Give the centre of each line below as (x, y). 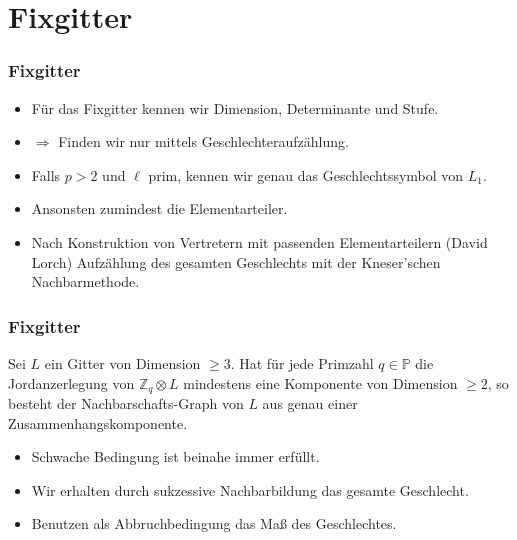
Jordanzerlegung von (71, 382)
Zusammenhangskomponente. (98, 422)
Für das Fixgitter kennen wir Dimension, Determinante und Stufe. (235, 107)
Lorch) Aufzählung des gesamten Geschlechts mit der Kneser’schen (236, 261)
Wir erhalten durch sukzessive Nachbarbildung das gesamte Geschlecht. (250, 489)
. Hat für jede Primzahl (302, 362)
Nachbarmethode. (85, 281)
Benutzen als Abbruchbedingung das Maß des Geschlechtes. (214, 523)
